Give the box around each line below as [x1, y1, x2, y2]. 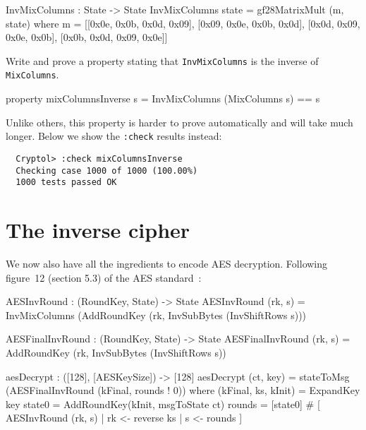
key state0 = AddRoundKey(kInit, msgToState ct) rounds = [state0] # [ [6, 396, 320, 411]
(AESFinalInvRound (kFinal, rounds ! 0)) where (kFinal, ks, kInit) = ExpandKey [6, 383, 360, 398]
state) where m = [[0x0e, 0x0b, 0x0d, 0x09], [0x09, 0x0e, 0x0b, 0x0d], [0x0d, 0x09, [6, 16, 360, 30]
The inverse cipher [6, 215, 190, 244]
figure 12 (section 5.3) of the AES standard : [6, 270, 202, 285]
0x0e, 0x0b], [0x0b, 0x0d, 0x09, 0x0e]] [6, 30, 168, 44]
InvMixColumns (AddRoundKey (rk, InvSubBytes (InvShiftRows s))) [6, 307, 307, 322]
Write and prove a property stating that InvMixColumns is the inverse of [6, 53, 319, 68]
